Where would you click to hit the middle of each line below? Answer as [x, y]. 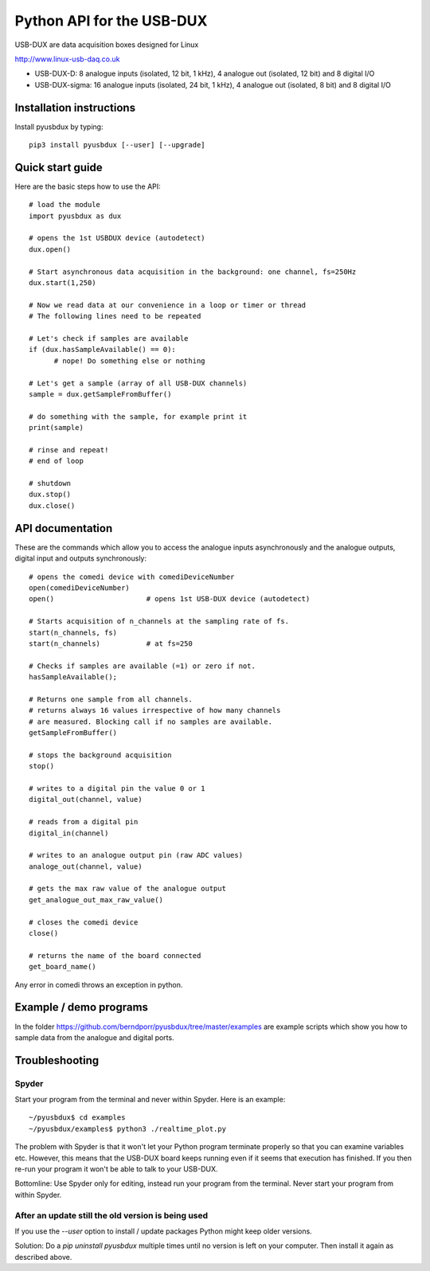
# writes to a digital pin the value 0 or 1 [117, 788]
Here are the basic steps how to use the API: [88, 186]
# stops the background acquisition [100, 755]
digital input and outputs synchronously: [81, 558]
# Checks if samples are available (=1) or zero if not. [143, 666]
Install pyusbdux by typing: [59, 127]
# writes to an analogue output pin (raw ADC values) [136, 855]
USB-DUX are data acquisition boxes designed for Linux [107, 45]
